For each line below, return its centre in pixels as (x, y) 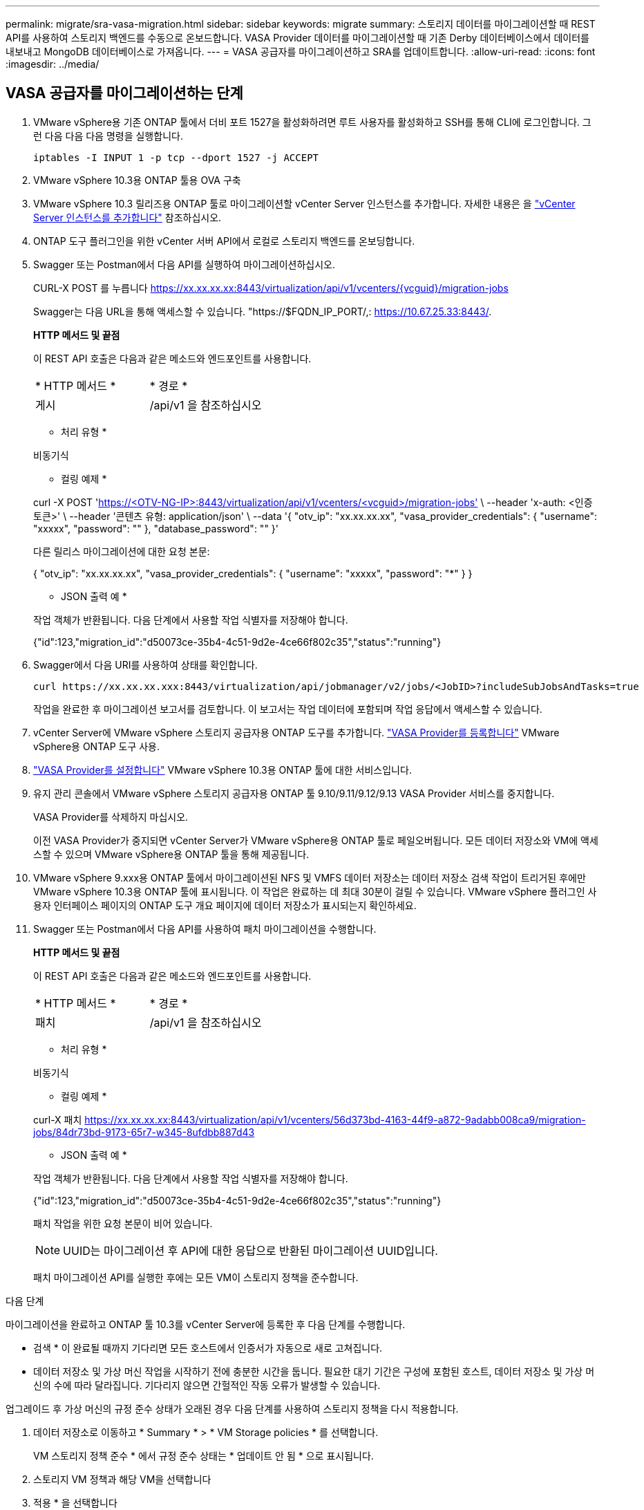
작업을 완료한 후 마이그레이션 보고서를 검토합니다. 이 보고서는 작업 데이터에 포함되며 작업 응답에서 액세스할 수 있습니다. (288, 709)
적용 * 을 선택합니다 (75, 1502)
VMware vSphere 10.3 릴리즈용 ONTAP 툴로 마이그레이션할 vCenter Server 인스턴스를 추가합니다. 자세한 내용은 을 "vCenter (304, 203)
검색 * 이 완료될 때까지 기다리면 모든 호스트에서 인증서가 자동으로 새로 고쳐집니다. (208, 1348)
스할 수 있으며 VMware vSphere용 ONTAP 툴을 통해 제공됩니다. (171, 854)
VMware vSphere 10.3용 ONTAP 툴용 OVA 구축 (137, 180)
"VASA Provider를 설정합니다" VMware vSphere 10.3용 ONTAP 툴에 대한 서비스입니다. (222, 770)
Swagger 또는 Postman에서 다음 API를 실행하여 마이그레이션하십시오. (184, 264)
